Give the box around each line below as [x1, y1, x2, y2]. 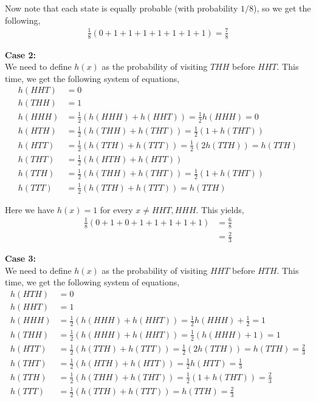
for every [100, 203, 133, 216]
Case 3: [5, 252, 36, 264]
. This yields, [196, 203, 244, 216]
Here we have [5, 203, 55, 216]
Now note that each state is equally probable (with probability [5, 2, 238, 14]
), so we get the [253, 2, 311, 14]
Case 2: [5, 48, 36, 61]
